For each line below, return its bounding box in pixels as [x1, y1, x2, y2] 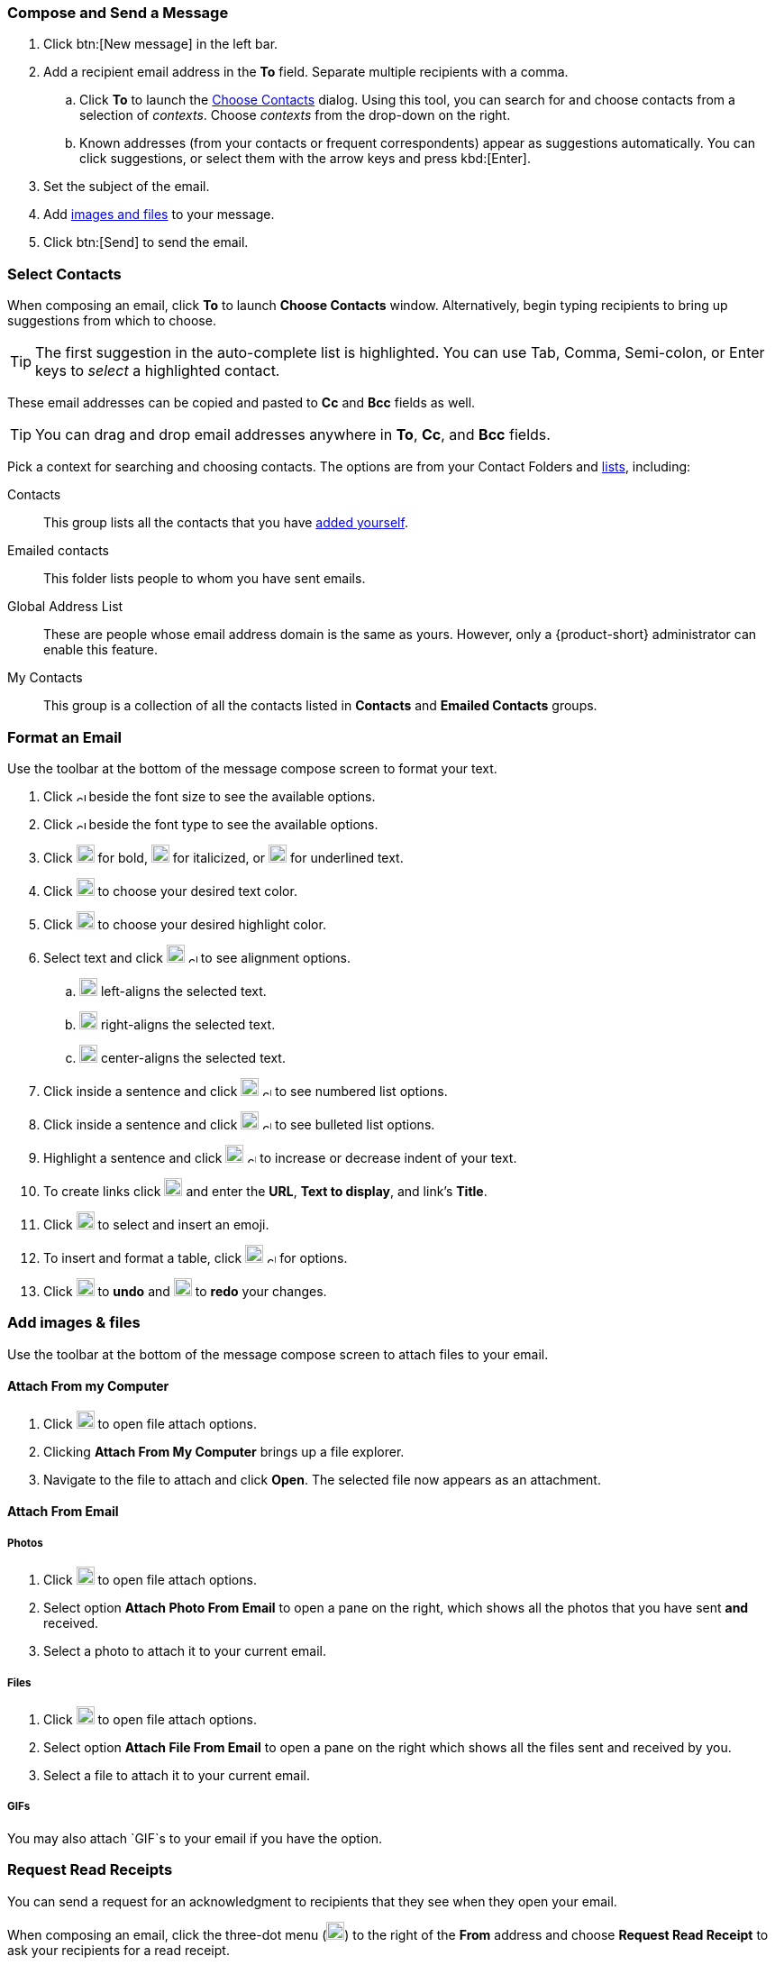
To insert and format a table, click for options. [43, 1249, 348, 1266]
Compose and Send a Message [7, 4, 229, 22]
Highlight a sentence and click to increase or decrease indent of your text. [43, 1149, 517, 1165]
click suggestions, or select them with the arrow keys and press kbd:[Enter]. [79, 151, 532, 167]
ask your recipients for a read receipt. [7, 1942, 230, 1958]
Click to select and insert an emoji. [43, 1216, 269, 1232]
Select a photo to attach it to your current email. [43, 1643, 326, 1659]
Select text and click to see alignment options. [43, 949, 351, 965]
